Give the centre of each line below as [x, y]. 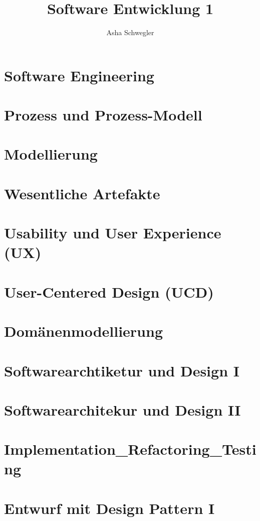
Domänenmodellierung [83, 331]
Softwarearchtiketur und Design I [122, 370]
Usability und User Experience [113, 233]
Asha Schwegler [130, 32]
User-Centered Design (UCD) [109, 291]
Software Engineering [79, 75]
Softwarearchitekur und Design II [122, 409]
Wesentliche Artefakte [82, 193]
